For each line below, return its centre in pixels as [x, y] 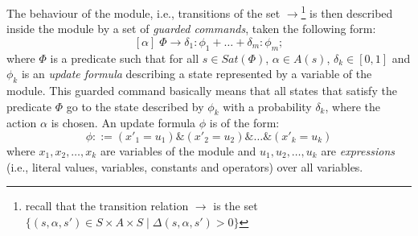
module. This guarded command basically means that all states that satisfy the [202, 91]
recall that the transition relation [107, 206]
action [22, 123]
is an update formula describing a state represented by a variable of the [197, 74]
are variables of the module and [178, 151]
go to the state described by [135, 106]
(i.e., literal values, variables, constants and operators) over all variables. [185, 166]
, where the [352, 106]
